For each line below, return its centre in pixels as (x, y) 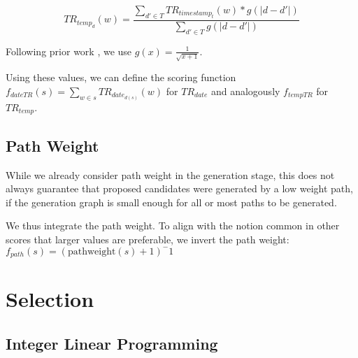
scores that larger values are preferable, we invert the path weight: (148, 239)
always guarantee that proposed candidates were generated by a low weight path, (179, 188)
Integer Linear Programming (112, 343)
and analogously (245, 91)
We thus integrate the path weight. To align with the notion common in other (173, 225)
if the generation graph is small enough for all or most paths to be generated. (171, 202)
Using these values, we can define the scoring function (121, 77)
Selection (50, 299)
